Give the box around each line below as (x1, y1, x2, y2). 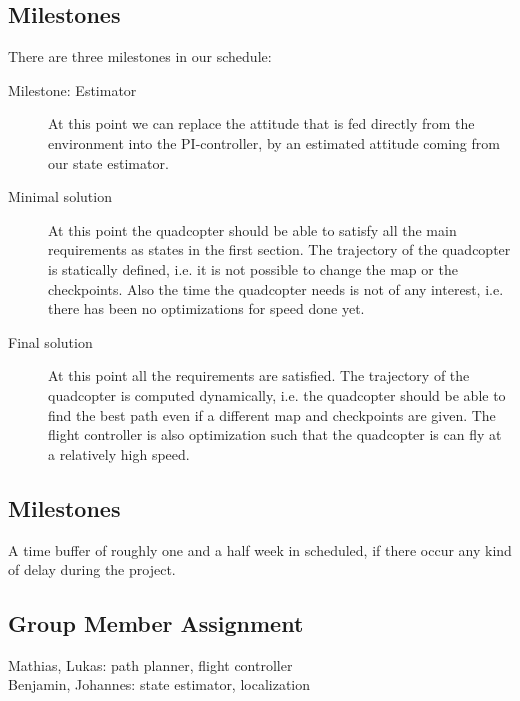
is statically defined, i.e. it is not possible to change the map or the (48, 258, 458, 279)
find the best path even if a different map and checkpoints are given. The (48, 404, 496, 425)
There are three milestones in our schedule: (8, 46, 272, 67)
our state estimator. (48, 152, 169, 173)
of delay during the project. (8, 559, 176, 580)
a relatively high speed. (48, 443, 190, 464)
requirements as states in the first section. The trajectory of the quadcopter (48, 239, 511, 260)
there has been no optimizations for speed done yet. (48, 298, 365, 319)
